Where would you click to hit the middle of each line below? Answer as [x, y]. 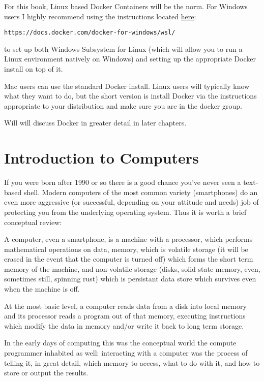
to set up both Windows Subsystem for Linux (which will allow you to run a [123, 49]
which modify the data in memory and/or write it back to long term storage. [124, 325]
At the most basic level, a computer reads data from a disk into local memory [125, 306]
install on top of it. [34, 69]
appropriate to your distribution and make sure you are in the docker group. [123, 105]
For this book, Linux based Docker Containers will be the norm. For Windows [126, 6]
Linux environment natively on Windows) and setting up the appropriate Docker [130, 59]
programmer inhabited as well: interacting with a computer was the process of [126, 353]
